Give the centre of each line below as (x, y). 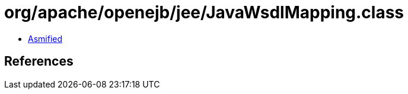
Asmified (45, 38)
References (39, 61)
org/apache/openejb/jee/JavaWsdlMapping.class (204, 12)
